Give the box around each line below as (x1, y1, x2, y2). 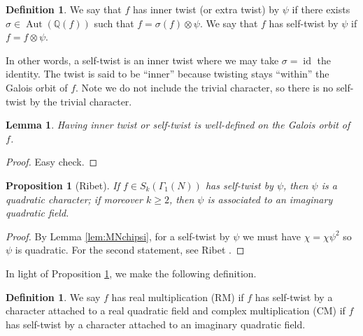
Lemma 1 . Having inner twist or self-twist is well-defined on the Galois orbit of (6, 117, 350, 132)
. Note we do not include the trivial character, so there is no (76, 80, 334, 94)
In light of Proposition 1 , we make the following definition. (6, 265, 257, 280)
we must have (243, 228, 301, 243)
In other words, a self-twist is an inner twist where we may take (6, 52, 279, 67)
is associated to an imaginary (207, 191, 333, 206)
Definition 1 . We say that (6, 2, 122, 16)
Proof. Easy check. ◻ (6, 154, 98, 169)
